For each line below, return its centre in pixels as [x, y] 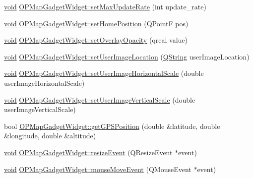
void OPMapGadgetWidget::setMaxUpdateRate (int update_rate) [105, 6]
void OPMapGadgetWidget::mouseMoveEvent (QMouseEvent [98, 169]
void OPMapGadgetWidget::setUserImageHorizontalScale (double [104, 73]
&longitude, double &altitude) [50, 136]
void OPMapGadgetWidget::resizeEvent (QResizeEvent [88, 152]
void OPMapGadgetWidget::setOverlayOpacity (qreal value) [96, 40]
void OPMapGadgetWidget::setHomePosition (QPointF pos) [96, 23]
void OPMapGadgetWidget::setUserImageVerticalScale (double [100, 99]
